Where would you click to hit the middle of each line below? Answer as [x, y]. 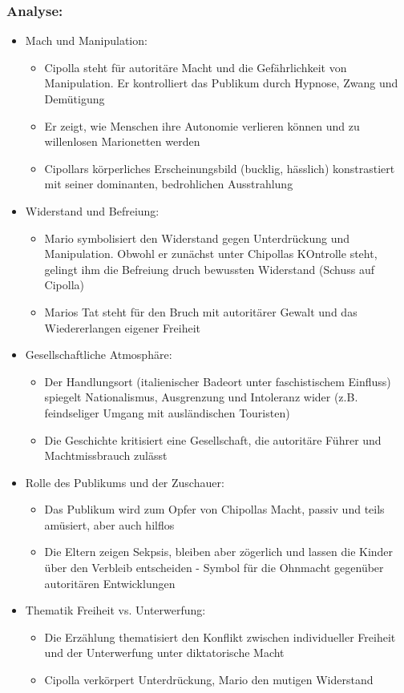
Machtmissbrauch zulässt [106, 455]
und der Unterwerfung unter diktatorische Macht [164, 653]
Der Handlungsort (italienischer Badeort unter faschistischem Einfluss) [218, 381]
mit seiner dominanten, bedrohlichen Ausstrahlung [169, 184]
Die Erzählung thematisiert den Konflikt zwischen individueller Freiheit [220, 637]
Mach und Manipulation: [86, 40]
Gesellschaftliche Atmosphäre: [99, 355]
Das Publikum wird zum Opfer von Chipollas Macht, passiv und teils [214, 509]
